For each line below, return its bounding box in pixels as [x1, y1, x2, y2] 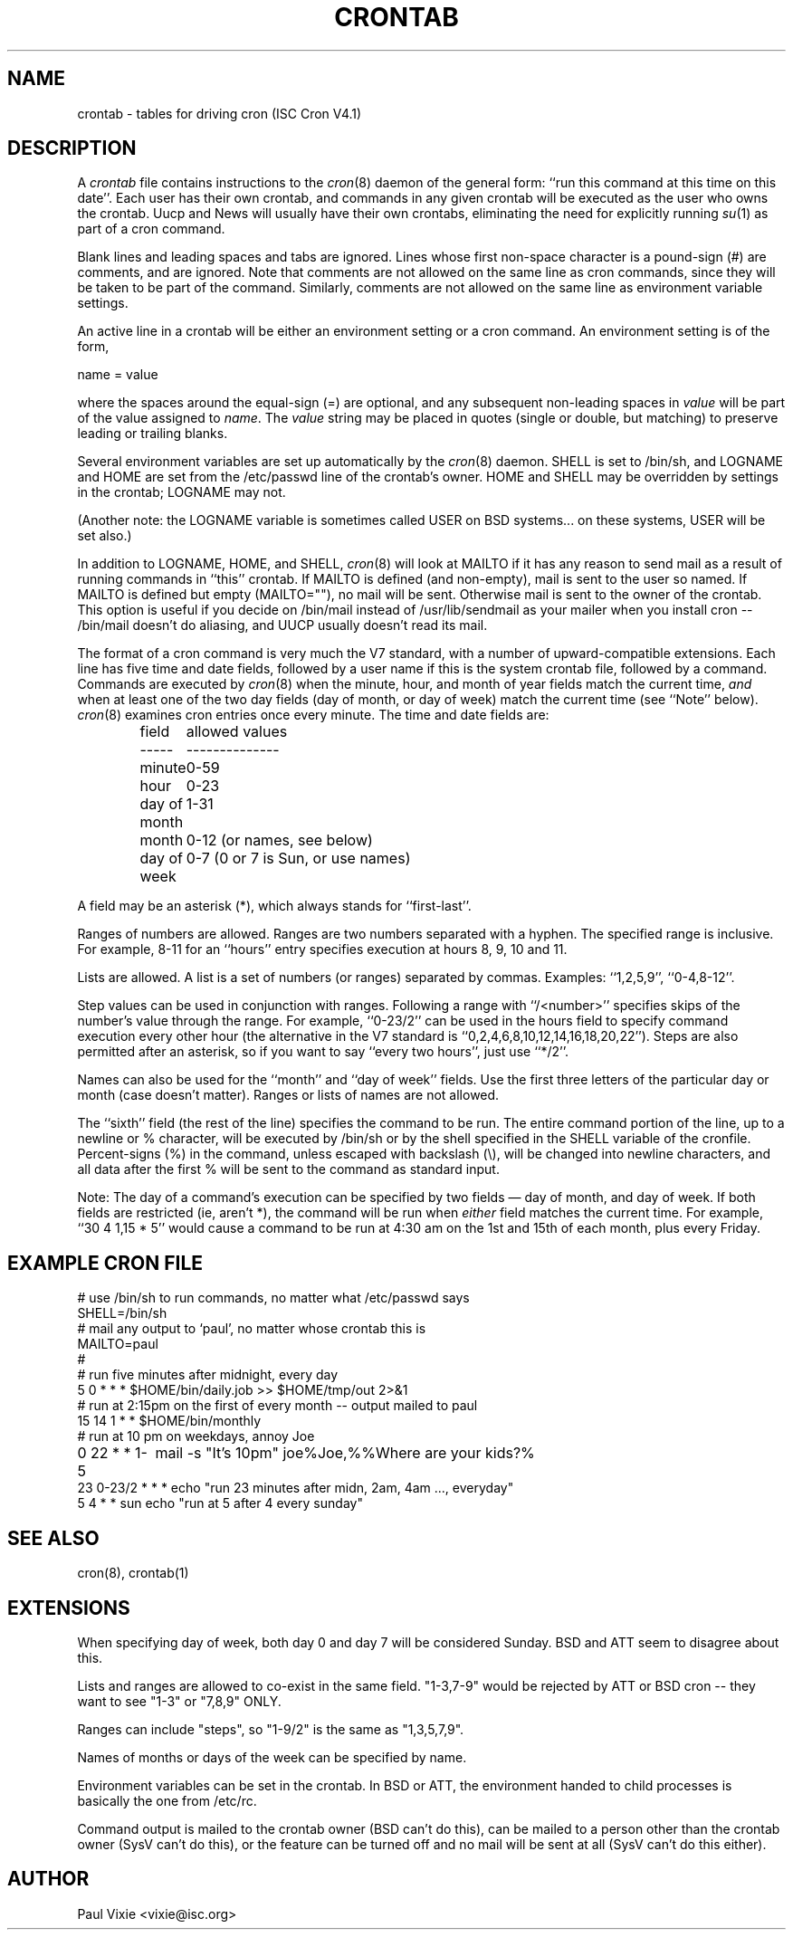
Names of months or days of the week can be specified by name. [77, 1749, 467, 1765]
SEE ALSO [7, 1526, 100, 1550]
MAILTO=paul [77, 1336, 158, 1352]
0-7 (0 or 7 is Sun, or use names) [186, 849, 411, 868]
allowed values [186, 722, 288, 741]
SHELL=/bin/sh [77, 1305, 167, 1322]
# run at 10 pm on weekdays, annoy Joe [77, 1428, 315, 1445]
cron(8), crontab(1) [77, 1565, 189, 1581]
